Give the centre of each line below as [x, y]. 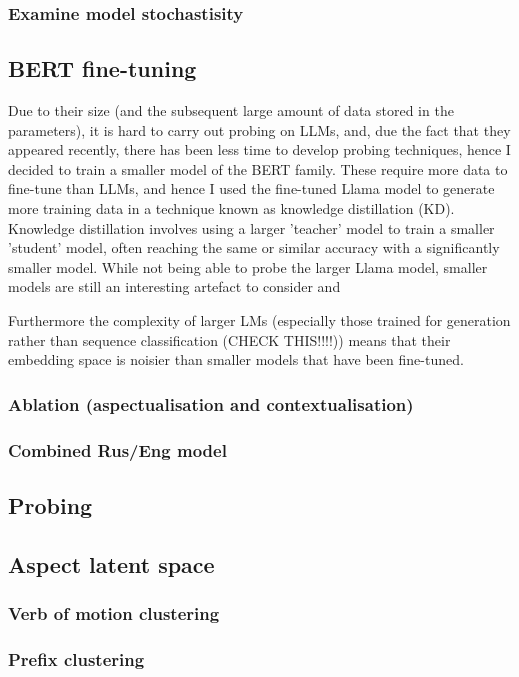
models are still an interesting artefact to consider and [174, 286]
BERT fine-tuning [102, 68]
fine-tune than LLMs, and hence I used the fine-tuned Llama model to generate [251, 188]
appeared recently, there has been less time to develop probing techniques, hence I [259, 149]
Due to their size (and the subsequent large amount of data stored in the [231, 110]
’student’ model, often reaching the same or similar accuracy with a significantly [254, 247]
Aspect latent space [111, 563]
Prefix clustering [76, 658]
